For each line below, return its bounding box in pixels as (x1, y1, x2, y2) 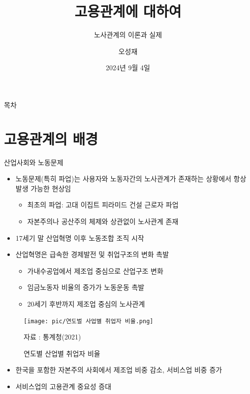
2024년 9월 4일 (106, 62, 150, 73)
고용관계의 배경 (4, 128, 98, 148)
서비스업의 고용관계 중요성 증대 (15, 381, 112, 391)
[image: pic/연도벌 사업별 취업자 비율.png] (24, 317, 154, 325)
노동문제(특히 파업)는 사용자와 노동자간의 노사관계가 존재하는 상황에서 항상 (15, 173, 247, 184)
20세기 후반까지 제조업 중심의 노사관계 (27, 298, 145, 309)
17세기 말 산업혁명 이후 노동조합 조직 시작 (15, 232, 144, 243)
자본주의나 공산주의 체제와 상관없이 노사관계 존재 (27, 216, 179, 226)
